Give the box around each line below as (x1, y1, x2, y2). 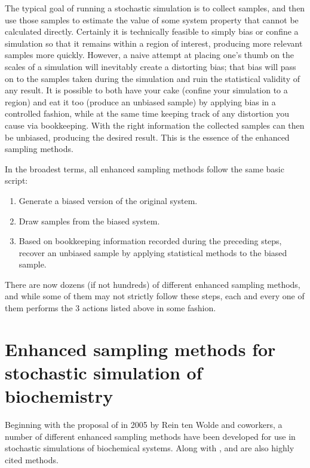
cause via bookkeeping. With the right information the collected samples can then (5, 118, 305, 131)
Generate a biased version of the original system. (19, 194, 198, 206)
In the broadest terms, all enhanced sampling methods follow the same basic (5, 162, 284, 175)
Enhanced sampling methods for (5, 336, 276, 361)
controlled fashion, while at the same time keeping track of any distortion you (5, 107, 289, 120)
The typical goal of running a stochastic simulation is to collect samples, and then (5, 2, 305, 14)
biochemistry (5, 384, 113, 408)
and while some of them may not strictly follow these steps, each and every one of (5, 290, 305, 302)
